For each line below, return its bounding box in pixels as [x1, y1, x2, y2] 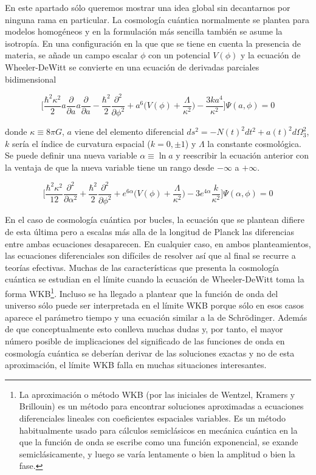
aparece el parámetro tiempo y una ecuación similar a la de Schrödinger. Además [5, 310, 307, 323]
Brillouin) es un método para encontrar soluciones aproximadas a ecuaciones [19, 400, 304, 412]
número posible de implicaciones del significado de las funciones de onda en [5, 334, 285, 347]
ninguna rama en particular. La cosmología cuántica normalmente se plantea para [5, 13, 310, 26]
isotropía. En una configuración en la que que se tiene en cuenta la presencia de [5, 36, 301, 49]
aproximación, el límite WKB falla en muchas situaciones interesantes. [5, 358, 267, 371]
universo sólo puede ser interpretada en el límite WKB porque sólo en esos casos [5, 299, 304, 312]
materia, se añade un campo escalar [5, 49, 138, 61]
